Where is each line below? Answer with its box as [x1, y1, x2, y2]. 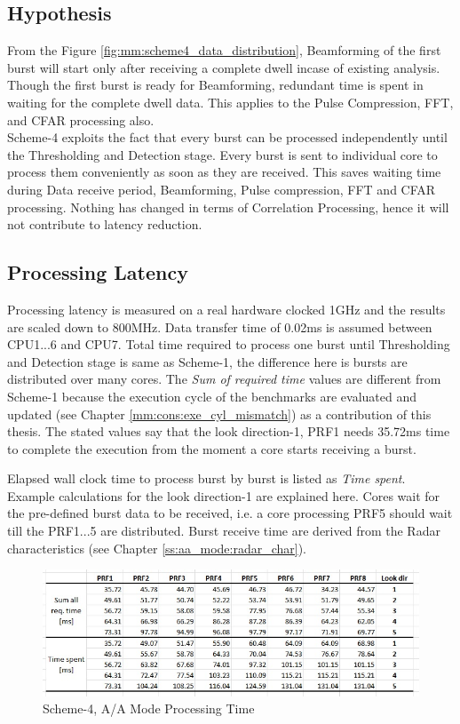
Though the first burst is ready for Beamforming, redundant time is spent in [7, 76, 424, 94]
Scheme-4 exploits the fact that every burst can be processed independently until [7, 128, 448, 147]
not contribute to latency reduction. [7, 215, 202, 234]
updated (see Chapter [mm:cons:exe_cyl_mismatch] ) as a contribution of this [7, 404, 432, 423]
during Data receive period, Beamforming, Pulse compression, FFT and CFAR [7, 179, 436, 198]
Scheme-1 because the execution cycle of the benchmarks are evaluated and [7, 386, 417, 405]
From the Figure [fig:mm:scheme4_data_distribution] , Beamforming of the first [7, 41, 441, 60]
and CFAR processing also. [7, 110, 155, 129]
